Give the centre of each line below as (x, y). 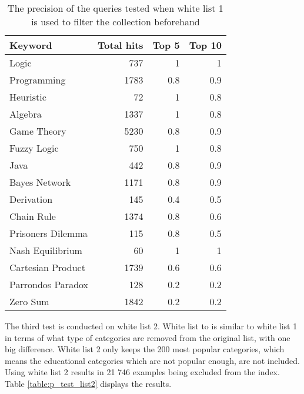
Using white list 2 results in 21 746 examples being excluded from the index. (142, 372)
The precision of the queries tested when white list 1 (116, 8)
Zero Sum (29, 301)
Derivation (31, 199)
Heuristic (28, 97)
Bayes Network (40, 182)
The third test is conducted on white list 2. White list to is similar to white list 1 (151, 326)
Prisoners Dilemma (49, 233)
